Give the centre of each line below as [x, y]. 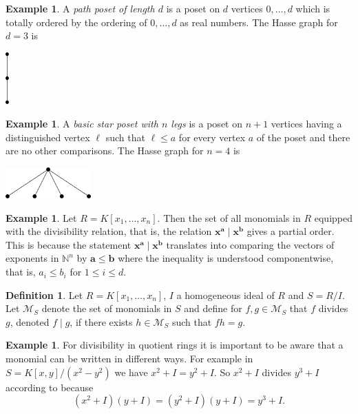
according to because [50, 387]
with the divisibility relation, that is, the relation [109, 231]
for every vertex [212, 137]
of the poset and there [303, 137]
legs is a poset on [207, 123]
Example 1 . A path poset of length [80, 8]
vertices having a [306, 123]
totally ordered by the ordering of [76, 22]
